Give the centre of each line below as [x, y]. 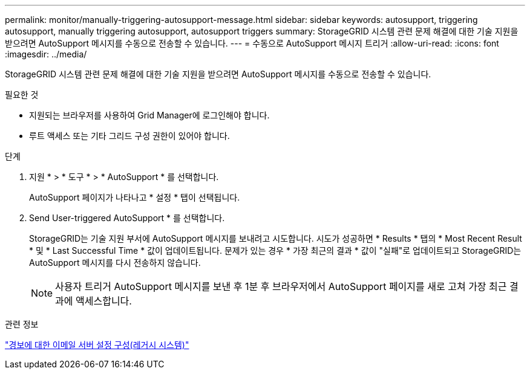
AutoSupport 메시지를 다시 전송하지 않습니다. [115, 263]
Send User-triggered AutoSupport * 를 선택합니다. [127, 218]
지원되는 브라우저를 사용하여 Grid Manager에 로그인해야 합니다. [149, 115]
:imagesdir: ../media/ [46, 54]
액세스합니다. [104, 301]
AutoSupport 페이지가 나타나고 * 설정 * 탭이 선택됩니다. [135, 197]
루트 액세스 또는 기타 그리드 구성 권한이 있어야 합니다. [129, 136]
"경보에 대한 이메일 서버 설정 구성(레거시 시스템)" [97, 345]
